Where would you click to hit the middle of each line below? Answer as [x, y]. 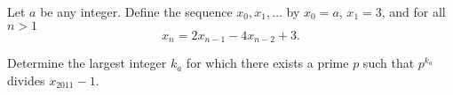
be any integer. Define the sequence [136, 11]
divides [26, 80]
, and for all [413, 11]
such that [389, 63]
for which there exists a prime [267, 63]
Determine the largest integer [87, 63]
